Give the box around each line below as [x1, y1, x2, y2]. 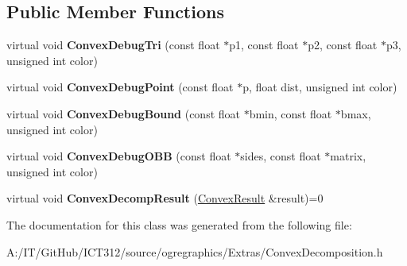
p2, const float [308, 37, 378, 53]
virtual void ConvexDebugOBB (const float [6, 148, 231, 164]
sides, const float [240, 148, 321, 164]
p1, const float [229, 37, 299, 53]
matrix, [330, 148, 366, 164]
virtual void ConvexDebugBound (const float [6, 105, 240, 121]
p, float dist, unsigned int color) [242, 79, 397, 95]
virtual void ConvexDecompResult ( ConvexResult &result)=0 [6, 190, 324, 206]
